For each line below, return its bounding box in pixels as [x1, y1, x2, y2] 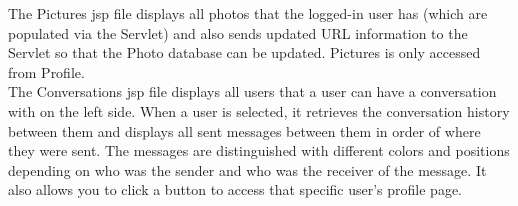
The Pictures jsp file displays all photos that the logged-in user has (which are [8, 3, 488, 23]
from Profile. [8, 61, 85, 82]
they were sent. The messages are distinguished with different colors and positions [8, 140, 510, 161]
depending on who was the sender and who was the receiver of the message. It [8, 159, 487, 180]
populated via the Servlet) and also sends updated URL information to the [8, 22, 468, 43]
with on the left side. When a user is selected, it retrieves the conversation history [8, 100, 510, 121]
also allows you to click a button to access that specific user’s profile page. [8, 179, 463, 200]
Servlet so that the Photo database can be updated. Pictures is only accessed [8, 42, 481, 63]
